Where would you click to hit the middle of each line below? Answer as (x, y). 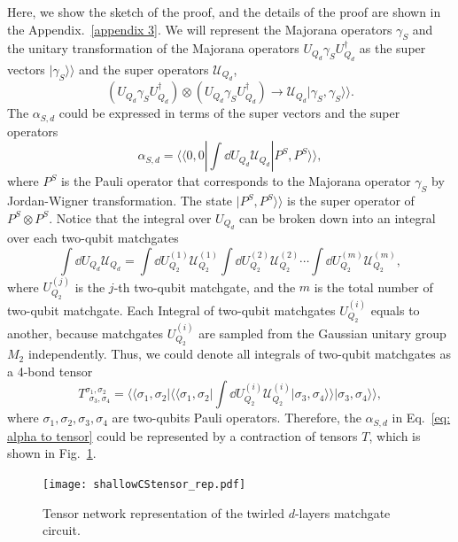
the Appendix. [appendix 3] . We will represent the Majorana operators (200, 29)
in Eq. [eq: (421, 418)
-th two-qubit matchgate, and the (205, 286)
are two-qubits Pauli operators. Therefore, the (237, 418)
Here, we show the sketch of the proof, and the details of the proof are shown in (224, 12)
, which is (395, 435)
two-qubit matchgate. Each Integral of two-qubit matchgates (171, 310)
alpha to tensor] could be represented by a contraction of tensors (182, 435)
